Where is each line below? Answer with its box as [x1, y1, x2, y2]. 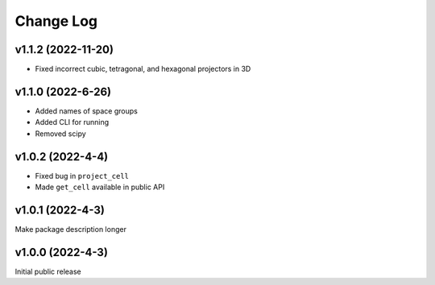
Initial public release [14, 266, 82, 276]
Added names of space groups [35, 105, 139, 116]
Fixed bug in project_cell [35, 171, 129, 180]
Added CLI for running [35, 118, 110, 127]
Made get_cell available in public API [35, 182, 165, 192]
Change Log [14, 12, 98, 30]
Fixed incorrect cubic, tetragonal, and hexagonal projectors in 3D [35, 64, 251, 74]
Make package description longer [14, 224, 126, 233]
